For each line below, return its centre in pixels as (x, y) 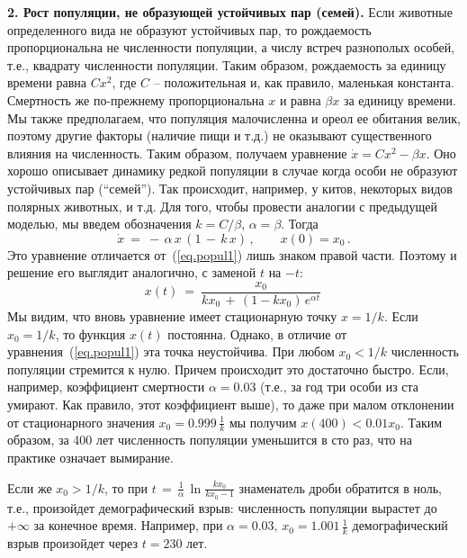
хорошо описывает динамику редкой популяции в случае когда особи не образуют (233, 171)
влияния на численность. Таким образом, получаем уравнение (177, 153)
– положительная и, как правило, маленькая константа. (304, 82)
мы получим (263, 422)
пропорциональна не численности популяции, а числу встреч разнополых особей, (231, 47)
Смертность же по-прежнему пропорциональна (136, 99)
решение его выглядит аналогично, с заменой (132, 272)
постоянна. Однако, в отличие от (257, 333)
